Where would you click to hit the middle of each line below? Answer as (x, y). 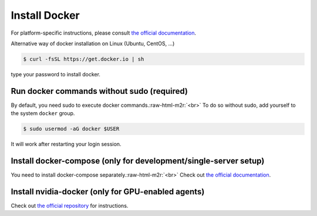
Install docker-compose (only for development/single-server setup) (138, 161)
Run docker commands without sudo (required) (99, 91)
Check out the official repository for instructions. (70, 205)
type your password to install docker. (56, 74)
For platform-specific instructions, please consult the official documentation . (104, 33)
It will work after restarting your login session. (66, 144)
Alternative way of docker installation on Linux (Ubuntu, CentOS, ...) (93, 43)
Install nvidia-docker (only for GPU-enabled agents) (108, 192)
